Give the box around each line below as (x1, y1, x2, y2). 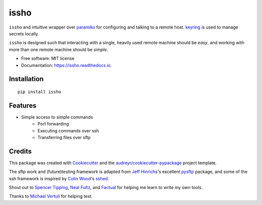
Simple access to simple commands (21, 114, 93, 120)
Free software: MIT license (21, 56, 75, 62)
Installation (9, 75, 44, 83)
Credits (9, 147, 32, 155)
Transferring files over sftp (37, 134, 91, 140)
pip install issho (17, 89, 62, 95)
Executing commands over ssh (37, 127, 99, 133)
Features (9, 101, 36, 110)
